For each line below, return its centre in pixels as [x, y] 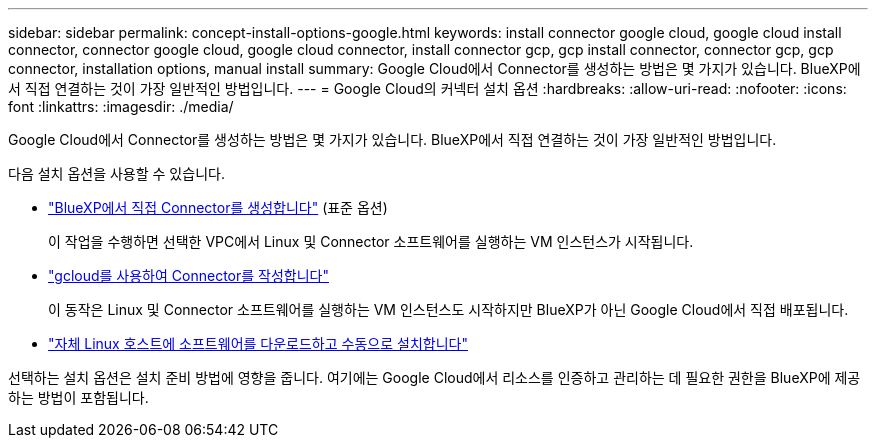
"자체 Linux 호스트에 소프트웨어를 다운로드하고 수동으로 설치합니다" [258, 343]
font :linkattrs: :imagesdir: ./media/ [121, 106]
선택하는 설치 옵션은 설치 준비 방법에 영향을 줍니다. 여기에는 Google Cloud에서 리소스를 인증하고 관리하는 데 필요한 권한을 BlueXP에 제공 [434, 377]
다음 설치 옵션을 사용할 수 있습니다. [116, 173]
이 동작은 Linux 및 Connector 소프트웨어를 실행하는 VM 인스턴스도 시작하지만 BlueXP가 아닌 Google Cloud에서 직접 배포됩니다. [448, 309]
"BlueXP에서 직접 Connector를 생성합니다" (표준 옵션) [218, 207]
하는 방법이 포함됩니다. [78, 397]
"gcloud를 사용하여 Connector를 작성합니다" [188, 275]
